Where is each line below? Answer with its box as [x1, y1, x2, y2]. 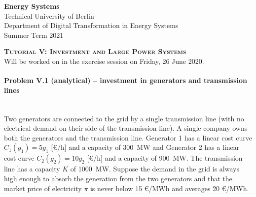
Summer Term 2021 [4, 29, 64, 40]
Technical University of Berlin [4, 10, 94, 21]
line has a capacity [4, 164, 60, 174]
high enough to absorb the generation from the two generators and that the [4, 173, 232, 183]
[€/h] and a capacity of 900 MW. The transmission [87, 153, 243, 163]
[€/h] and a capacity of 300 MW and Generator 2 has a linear [51, 142, 240, 152]
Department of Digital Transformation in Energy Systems [4, 20, 179, 30]
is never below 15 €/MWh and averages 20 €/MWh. [90, 183, 249, 193]
